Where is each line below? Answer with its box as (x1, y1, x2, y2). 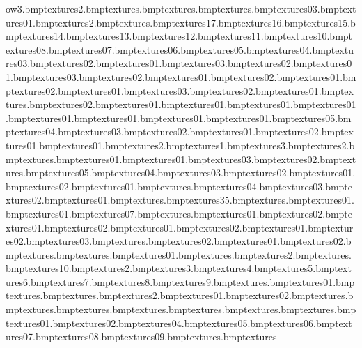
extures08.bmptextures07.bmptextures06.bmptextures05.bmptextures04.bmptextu (6, 42, 354, 56)
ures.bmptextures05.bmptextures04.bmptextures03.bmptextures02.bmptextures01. (6, 165, 356, 180)
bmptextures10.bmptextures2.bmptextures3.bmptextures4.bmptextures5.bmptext (6, 261, 352, 275)
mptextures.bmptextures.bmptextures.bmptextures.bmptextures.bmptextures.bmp (6, 302, 356, 317)
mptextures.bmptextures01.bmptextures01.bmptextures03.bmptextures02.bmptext (6, 151, 356, 166)
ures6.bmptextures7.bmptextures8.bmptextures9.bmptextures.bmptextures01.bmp (6, 274, 355, 289)
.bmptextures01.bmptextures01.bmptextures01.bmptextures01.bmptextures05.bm (6, 110, 352, 125)
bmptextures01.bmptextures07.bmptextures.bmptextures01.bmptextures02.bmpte (6, 206, 353, 220)
